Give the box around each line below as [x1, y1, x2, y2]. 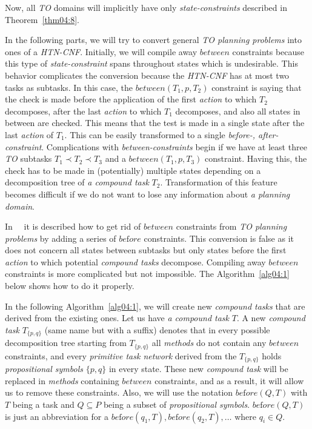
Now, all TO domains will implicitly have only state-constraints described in [5, 1, 287, 13]
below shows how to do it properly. [5, 279, 134, 292]
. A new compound [236, 311, 305, 324]
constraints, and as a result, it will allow [154, 374, 304, 387]
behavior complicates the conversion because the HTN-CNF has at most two [5, 68, 290, 81]
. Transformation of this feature [160, 176, 277, 188]
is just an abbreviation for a [5, 410, 108, 422]
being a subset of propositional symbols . [103, 397, 250, 410]
